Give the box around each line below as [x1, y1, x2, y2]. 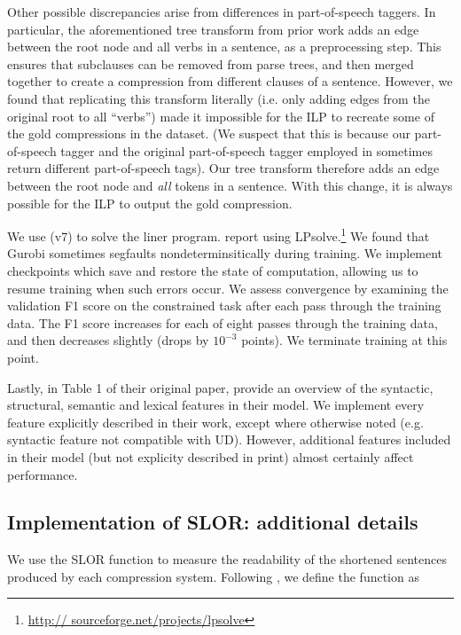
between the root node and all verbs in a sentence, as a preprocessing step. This [7, 37, 441, 56]
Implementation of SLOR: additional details [7, 508, 418, 536]
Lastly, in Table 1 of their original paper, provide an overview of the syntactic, [7, 378, 434, 396]
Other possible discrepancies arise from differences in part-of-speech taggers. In [7, 3, 436, 20]
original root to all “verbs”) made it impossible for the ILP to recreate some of [7, 106, 434, 125]
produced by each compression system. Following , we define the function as [7, 567, 419, 585]
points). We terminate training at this [241, 331, 448, 349]
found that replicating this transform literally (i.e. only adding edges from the [7, 89, 430, 107]
